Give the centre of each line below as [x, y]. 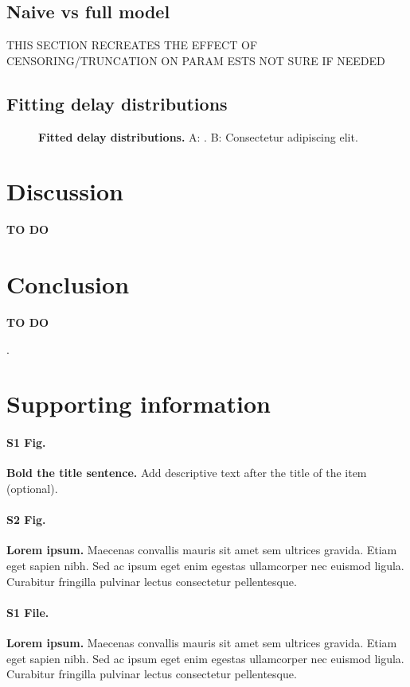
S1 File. [28, 612]
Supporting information [139, 404]
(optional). [32, 488]
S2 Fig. [26, 520]
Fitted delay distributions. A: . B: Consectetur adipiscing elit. [198, 136]
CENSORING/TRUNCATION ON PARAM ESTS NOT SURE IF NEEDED [196, 60]
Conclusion [68, 284]
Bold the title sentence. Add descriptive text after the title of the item [187, 473]
